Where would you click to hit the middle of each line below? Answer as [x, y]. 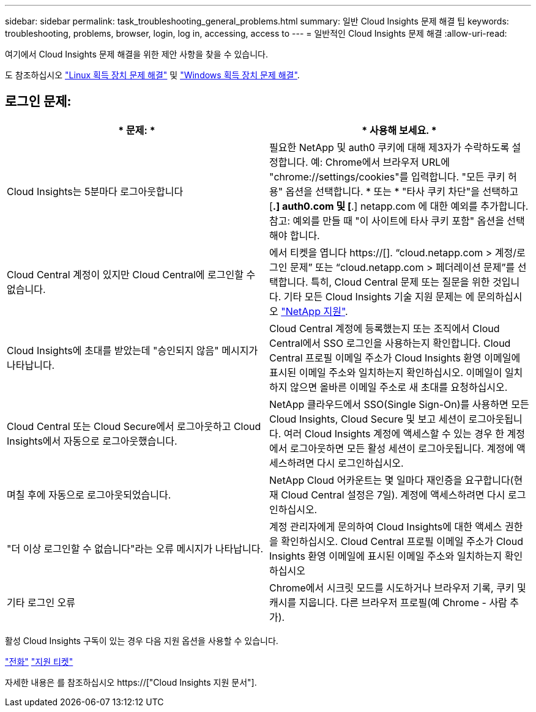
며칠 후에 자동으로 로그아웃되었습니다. [89, 495]
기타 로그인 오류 [41, 602]
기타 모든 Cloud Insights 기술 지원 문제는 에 [379, 296]
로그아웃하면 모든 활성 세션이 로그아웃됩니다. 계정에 [402, 448]
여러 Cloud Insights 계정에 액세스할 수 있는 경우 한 [394, 433]
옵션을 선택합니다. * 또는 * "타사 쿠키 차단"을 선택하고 [402, 191]
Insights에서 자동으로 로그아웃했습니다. [92, 441]
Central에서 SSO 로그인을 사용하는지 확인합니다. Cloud [390, 343]
